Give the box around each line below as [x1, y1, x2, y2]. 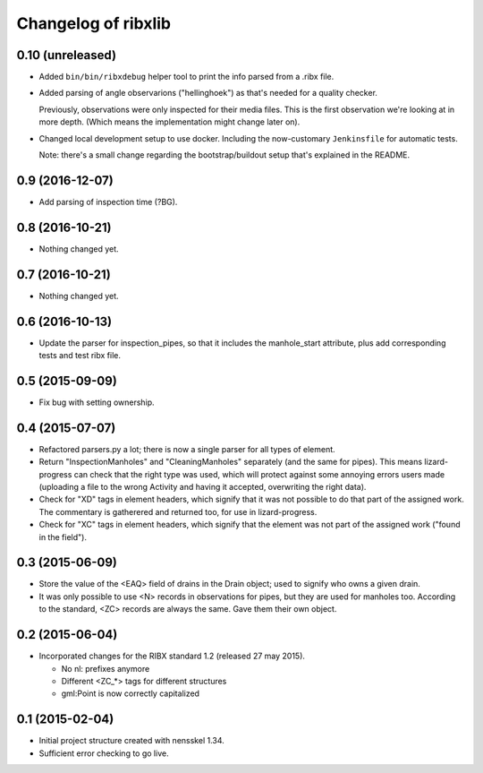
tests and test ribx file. [38, 350, 121, 361]
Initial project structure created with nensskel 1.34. [38, 735, 225, 746]
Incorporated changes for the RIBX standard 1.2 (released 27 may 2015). [38, 650, 306, 662]
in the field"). [38, 531, 87, 542]
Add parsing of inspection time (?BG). [38, 196, 178, 207]
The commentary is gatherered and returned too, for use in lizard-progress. [38, 506, 318, 517]
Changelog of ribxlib [16, 13, 172, 33]
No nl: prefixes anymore [61, 663, 150, 674]
